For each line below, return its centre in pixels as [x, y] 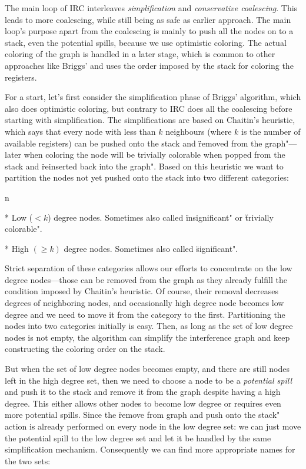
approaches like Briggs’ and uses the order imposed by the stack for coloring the [149, 65]
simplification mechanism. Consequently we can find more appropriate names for [150, 449]
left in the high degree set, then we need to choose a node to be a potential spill [149, 380]
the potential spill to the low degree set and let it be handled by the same [138, 438]
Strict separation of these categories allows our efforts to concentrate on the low [149, 268]
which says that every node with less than [80, 131]
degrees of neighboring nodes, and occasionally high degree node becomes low [144, 303]
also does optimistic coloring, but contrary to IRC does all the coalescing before [149, 108]
